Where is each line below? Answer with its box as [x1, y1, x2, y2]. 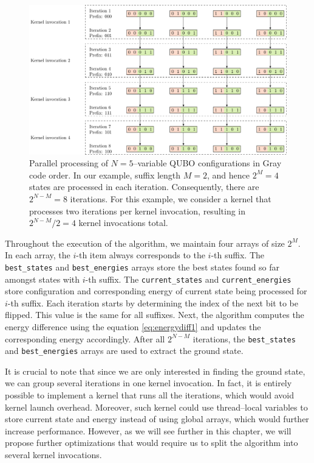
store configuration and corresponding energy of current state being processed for [5, 285, 307, 297]
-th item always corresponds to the [76, 249, 205, 261]
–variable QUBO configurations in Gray [133, 157, 282, 169]
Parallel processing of [29, 157, 108, 169]
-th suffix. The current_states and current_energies [85, 272, 292, 285]
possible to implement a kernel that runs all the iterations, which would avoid [5, 389, 295, 401]
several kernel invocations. [5, 448, 102, 461]
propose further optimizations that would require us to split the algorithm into [5, 436, 298, 449]
